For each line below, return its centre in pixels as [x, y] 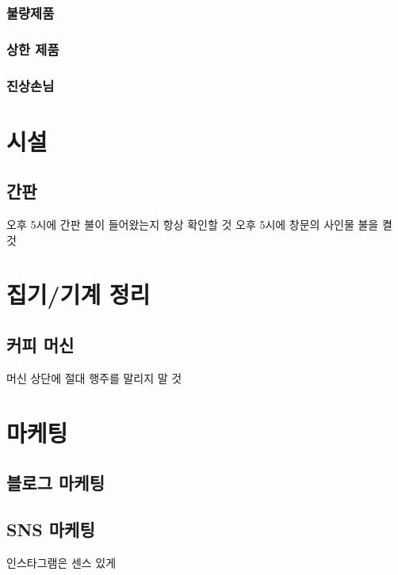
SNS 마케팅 [51, 529]
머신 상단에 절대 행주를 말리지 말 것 [94, 377]
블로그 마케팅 [55, 483]
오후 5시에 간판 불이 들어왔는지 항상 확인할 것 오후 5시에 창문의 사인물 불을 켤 [199, 225]
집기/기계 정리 [78, 294]
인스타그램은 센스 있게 [61, 562]
